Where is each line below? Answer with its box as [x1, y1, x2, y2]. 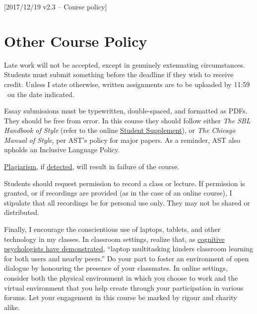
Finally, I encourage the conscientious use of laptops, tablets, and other [4, 224, 221, 234]
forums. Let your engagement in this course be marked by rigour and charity [4, 292, 237, 303]
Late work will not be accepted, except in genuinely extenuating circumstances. [4, 59, 245, 70]
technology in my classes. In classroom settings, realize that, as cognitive [4, 233, 225, 244]
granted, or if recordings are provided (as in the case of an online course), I [4, 188, 232, 198]
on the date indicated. [7, 89, 74, 99]
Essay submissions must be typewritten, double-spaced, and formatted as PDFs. [4, 105, 248, 116]
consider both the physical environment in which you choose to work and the [4, 273, 238, 283]
